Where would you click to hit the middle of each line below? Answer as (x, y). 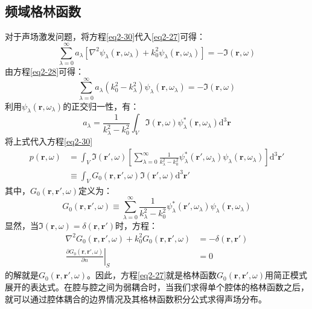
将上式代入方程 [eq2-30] (49, 141)
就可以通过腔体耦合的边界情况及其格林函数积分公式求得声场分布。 (136, 298)
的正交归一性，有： (101, 106)
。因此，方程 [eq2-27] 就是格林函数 (152, 275)
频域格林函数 (43, 11)
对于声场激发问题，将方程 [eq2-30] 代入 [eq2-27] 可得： (105, 36)
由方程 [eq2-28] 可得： (45, 71)
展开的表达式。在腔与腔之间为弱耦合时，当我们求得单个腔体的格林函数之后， (157, 287)
